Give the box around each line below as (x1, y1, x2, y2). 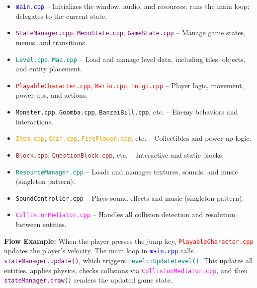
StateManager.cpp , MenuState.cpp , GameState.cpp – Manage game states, (15, 27, 246, 38)
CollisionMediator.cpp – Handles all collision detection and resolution (15, 209, 235, 220)
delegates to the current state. (15, 10, 107, 21)
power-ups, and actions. (15, 90, 88, 100)
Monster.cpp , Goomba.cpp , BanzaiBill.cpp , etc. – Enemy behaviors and (15, 107, 238, 116)
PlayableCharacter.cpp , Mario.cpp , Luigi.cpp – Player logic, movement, (15, 80, 244, 90)
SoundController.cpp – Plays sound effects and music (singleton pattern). (15, 192, 244, 203)
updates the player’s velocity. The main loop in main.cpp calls (4, 245, 194, 256)
